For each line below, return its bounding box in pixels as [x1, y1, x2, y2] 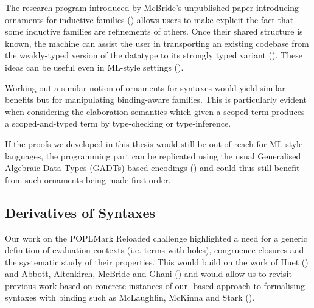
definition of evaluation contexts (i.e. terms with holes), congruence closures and [5, 243, 304, 256]
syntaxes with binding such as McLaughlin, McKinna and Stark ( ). [5, 291, 255, 304]
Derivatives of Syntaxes [5, 203, 156, 222]
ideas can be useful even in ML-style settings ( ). [5, 60, 184, 73]
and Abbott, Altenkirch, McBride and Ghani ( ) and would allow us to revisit [5, 267, 292, 280]
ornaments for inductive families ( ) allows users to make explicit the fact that [5, 13, 294, 26]
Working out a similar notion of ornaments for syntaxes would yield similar [5, 81, 285, 94]
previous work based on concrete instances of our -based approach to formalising [5, 279, 305, 292]
